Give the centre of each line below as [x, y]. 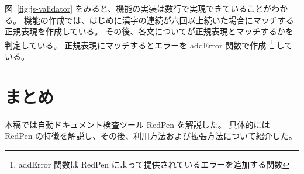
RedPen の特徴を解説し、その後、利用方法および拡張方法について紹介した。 [151, 136]
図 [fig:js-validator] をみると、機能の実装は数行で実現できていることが [138, 8]
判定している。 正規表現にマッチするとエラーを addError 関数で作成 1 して [149, 44]
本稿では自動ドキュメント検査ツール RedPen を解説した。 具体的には [137, 124]
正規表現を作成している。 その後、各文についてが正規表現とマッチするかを [149, 31]
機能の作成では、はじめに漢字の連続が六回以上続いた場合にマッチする [159, 20]
